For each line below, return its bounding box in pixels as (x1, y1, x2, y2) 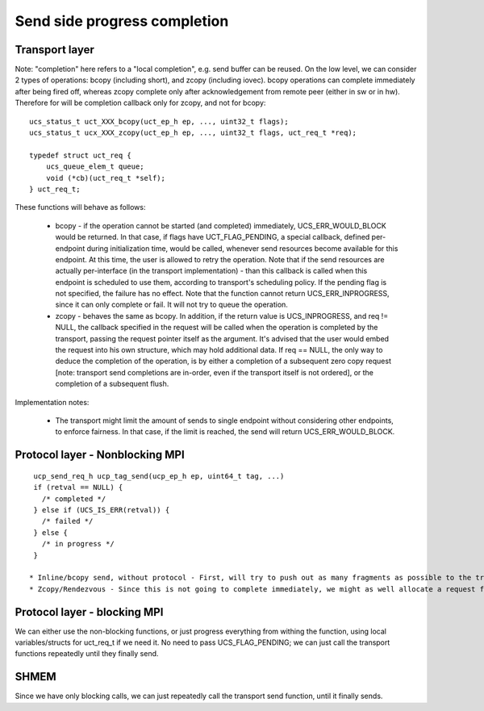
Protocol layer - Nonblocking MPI (15, 448, 185, 462)
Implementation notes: (15, 397, 90, 407)
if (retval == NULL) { (33, 483, 123, 492)
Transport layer (15, 43, 94, 56)
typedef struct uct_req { (29, 150, 132, 160)
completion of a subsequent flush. (55, 379, 169, 389)
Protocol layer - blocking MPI (15, 605, 164, 619)
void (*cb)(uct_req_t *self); (45, 174, 165, 182)
